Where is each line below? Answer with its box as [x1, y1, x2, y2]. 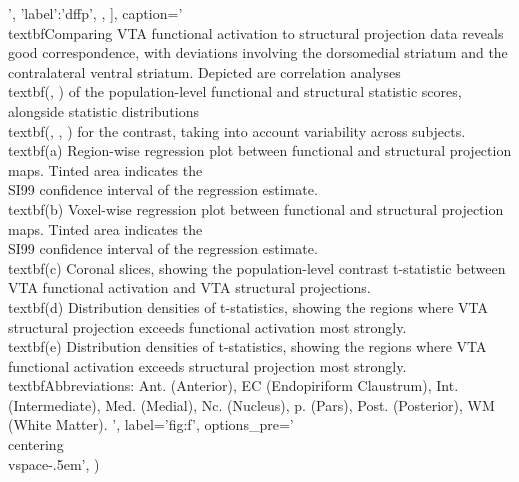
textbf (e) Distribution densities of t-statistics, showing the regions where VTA [8, 336, 487, 357]
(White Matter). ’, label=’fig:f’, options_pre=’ [8, 414, 294, 435]
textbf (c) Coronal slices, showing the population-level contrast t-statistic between [8, 257, 506, 278]
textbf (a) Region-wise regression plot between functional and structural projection [8, 140, 512, 161]
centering [8, 434, 64, 455]
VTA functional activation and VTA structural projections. [8, 277, 371, 298]
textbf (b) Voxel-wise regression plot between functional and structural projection [8, 198, 504, 219]
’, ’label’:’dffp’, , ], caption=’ [8, 3, 183, 23]
